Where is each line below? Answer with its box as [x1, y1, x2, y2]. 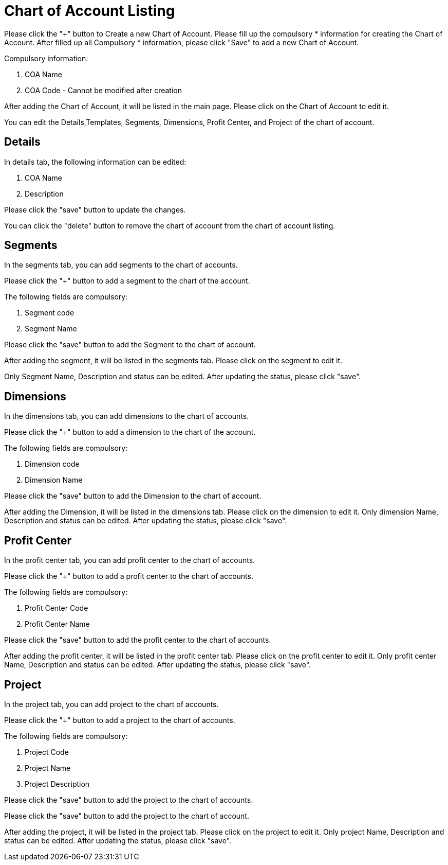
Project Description [25, 779, 90, 788]
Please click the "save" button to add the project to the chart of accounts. [4, 795, 253, 804]
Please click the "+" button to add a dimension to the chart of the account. [4, 428, 256, 437]
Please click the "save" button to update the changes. [4, 205, 186, 214]
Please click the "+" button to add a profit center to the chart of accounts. [4, 572, 253, 581]
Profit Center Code [25, 604, 88, 613]
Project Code [25, 747, 69, 756]
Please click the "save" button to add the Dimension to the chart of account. [4, 491, 262, 501]
